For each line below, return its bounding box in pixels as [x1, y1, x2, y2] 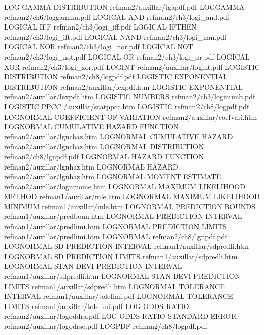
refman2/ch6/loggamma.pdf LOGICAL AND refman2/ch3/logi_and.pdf [4, 11, 230, 22]
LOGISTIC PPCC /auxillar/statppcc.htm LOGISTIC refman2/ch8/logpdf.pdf [4, 101, 249, 111]
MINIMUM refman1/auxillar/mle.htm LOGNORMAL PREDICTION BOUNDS [4, 201, 255, 211]
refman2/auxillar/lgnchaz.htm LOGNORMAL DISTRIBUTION [4, 141, 204, 152]
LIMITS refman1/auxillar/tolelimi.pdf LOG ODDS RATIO [4, 300, 189, 311]
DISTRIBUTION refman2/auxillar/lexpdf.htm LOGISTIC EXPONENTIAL [4, 81, 243, 92]
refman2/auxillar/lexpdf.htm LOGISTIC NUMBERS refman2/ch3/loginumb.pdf [4, 91, 255, 102]
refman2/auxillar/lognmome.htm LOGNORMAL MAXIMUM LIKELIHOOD [4, 181, 245, 191]
